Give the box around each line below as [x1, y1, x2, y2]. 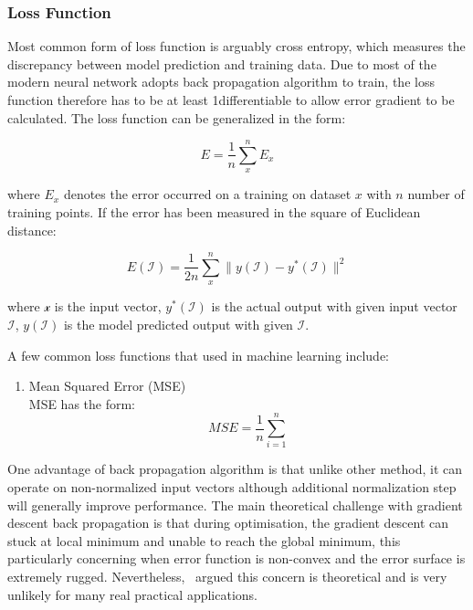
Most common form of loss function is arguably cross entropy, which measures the [7, 37, 466, 56]
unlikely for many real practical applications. [7, 584, 258, 604]
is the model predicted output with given [63, 314, 293, 333]
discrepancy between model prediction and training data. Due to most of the [7, 54, 436, 73]
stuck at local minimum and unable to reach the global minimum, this [7, 531, 401, 550]
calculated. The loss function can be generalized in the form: [7, 108, 346, 127]
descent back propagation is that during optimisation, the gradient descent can [7, 513, 449, 532]
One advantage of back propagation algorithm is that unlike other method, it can [7, 459, 463, 479]
